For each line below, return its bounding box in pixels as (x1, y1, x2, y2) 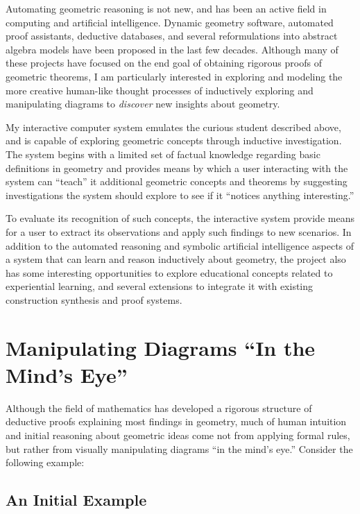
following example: (6, 455, 85, 470)
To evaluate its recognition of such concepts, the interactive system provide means (6, 211, 354, 225)
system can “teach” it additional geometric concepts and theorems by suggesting (6, 174, 348, 189)
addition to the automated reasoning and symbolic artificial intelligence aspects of (6, 238, 354, 252)
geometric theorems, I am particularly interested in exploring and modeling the (6, 69, 343, 83)
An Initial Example (6, 489, 147, 511)
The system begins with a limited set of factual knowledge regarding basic (6, 146, 320, 161)
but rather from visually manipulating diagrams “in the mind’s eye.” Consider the (6, 441, 353, 456)
